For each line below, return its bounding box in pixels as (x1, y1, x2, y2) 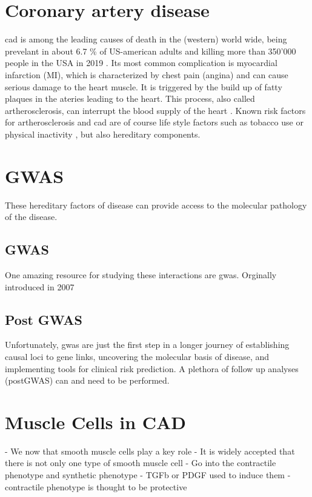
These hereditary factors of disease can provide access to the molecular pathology (5, 198, 307, 211)
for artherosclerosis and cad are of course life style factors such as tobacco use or (5, 116, 304, 128)
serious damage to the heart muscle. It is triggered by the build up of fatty (5, 80, 282, 93)
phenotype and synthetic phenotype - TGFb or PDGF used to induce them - (5, 469, 291, 481)
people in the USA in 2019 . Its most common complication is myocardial (5, 56, 277, 69)
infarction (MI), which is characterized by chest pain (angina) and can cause (5, 68, 288, 81)
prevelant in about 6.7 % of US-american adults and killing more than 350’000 (5, 44, 296, 57)
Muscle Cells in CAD (5, 409, 187, 434)
